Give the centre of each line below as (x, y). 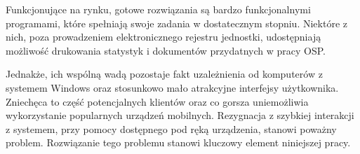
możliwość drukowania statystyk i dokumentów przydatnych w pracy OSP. (166, 50)
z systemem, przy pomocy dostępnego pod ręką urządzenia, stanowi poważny (171, 128)
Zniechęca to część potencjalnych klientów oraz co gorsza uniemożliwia (157, 101)
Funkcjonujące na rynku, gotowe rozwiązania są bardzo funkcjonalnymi (158, 9)
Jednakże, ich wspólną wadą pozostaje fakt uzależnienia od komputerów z (164, 74)
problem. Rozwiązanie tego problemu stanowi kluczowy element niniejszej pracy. (178, 142)
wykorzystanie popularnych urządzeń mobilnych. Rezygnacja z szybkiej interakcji (180, 115)
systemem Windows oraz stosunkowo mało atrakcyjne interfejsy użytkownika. (172, 87)
